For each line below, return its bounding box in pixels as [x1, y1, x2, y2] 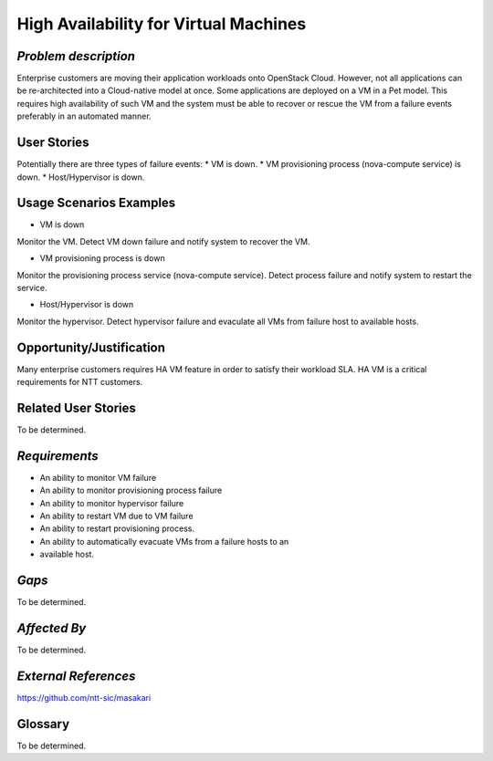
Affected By [16, 620, 87, 636]
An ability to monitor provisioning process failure [39, 485, 223, 496]
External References [16, 668, 136, 683]
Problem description [16, 48, 136, 64]
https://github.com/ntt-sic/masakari [16, 692, 152, 703]
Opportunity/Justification [16, 339, 166, 355]
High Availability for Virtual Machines [16, 14, 307, 34]
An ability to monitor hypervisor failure [39, 497, 184, 508]
